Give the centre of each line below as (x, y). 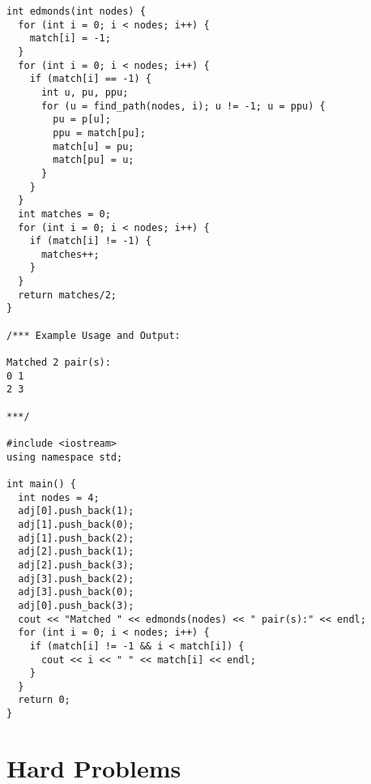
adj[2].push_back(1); (76, 552)
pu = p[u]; (82, 120)
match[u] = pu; (94, 146)
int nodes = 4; (59, 497)
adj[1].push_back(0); (76, 524)
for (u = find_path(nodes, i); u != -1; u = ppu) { (183, 106)
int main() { (41, 484)
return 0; (44, 700)
